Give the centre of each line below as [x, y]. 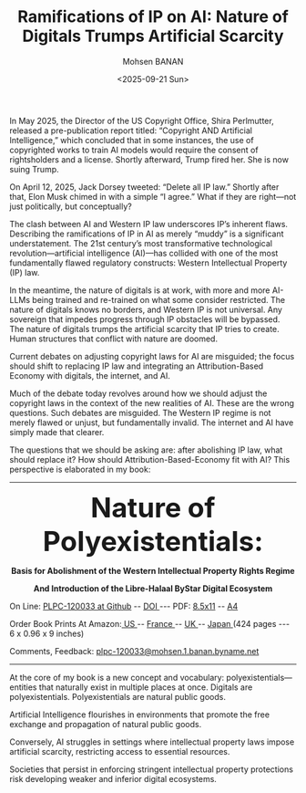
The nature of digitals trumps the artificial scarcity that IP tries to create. [144, 329]
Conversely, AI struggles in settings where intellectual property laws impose [152, 742]
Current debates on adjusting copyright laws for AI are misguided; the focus [152, 356]
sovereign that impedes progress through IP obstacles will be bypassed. [145, 319]
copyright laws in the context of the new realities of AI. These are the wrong [152, 402]
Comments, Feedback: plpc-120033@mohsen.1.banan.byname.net [134, 651]
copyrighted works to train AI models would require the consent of [134, 150]
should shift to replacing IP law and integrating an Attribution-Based [137, 366]
